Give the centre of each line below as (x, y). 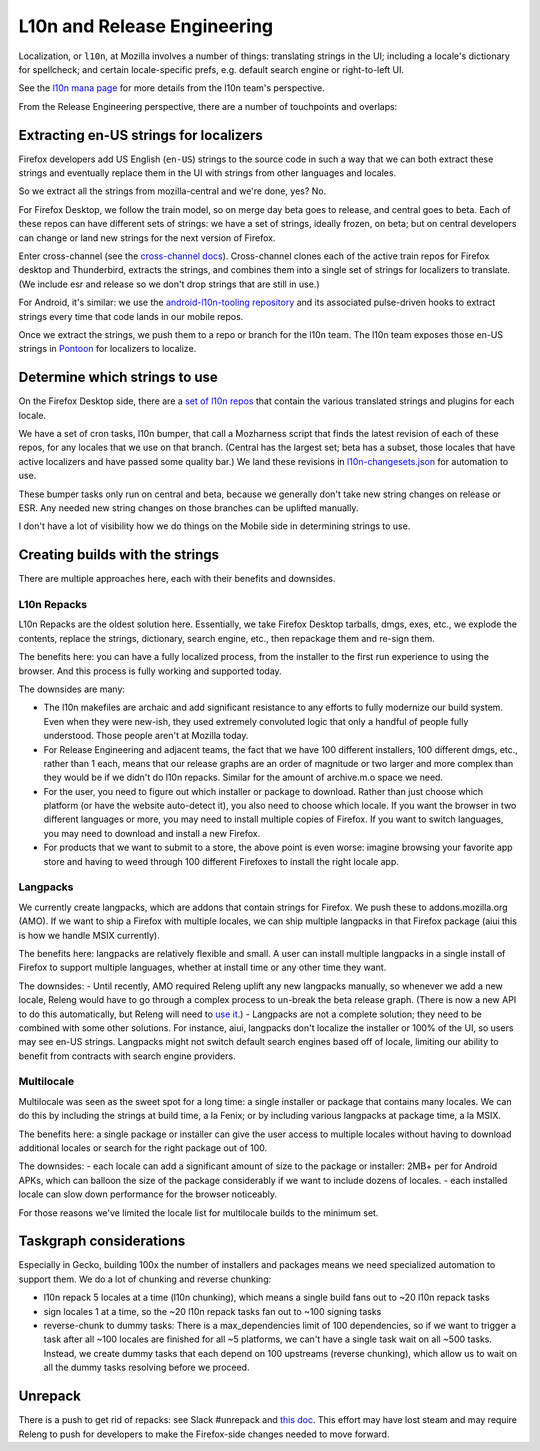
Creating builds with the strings (119, 555)
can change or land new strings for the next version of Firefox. (147, 237)
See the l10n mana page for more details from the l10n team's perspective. (171, 88)
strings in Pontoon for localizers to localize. (107, 349)
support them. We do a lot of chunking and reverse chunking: (145, 1279)
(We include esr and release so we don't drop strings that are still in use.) (169, 284)
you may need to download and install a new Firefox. (152, 833)
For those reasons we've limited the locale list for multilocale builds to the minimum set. (198, 1212)
